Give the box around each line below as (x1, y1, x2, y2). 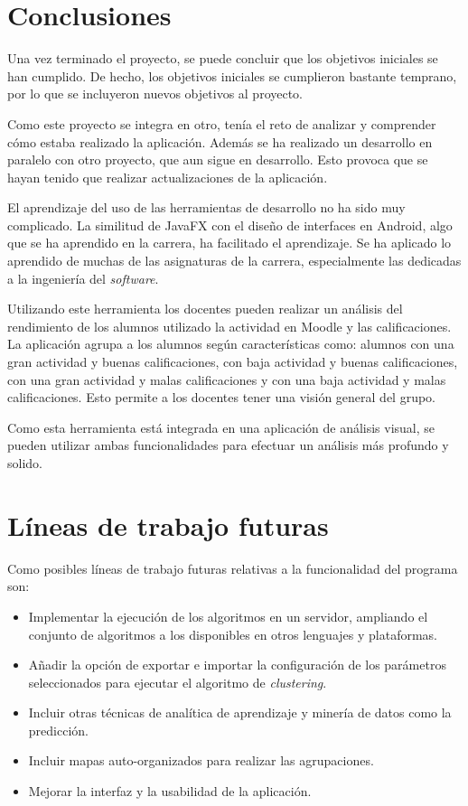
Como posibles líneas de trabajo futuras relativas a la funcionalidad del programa (7, 558, 458, 577)
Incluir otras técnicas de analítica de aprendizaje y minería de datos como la (28, 703, 452, 722)
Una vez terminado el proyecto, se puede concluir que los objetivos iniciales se (7, 49, 438, 68)
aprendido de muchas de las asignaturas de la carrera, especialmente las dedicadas (7, 251, 462, 270)
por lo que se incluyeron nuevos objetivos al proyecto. (7, 84, 304, 103)
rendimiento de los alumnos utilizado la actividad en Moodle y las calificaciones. (7, 316, 452, 335)
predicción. (28, 720, 89, 739)
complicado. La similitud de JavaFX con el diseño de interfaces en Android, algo (7, 215, 453, 234)
